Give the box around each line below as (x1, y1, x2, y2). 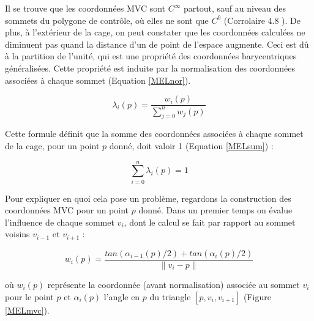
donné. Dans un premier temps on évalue (138, 204, 293, 216)
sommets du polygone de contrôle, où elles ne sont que (5, 13, 209, 26)
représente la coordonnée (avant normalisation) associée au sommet (47, 278, 300, 290)
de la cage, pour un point (5, 139, 100, 152)
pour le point (5, 290, 54, 303)
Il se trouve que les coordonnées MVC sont (5, 2, 166, 14)
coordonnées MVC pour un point (5, 204, 129, 216)
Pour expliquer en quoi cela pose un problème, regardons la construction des (5, 191, 291, 204)
